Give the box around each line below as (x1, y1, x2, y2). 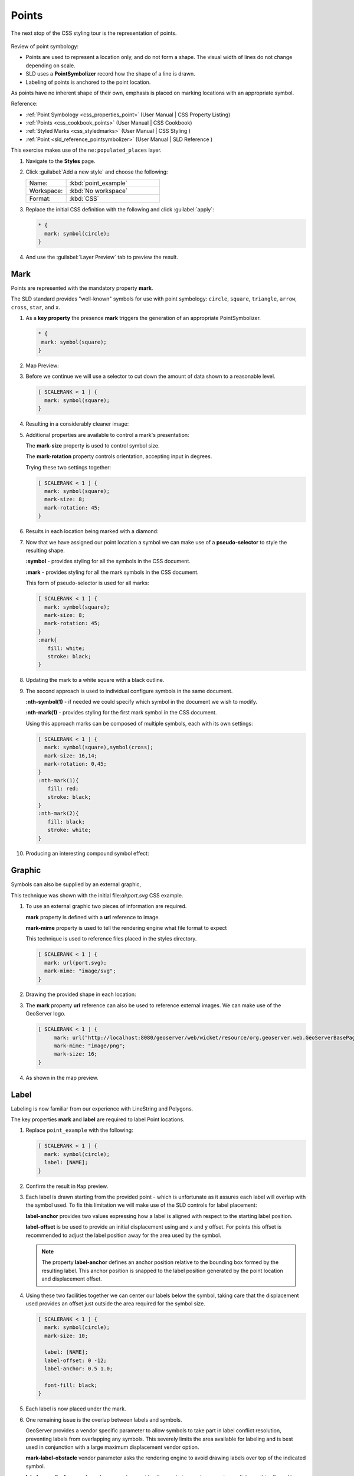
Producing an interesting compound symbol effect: (25, 850, 149, 857)
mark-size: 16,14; (44, 752, 97, 759)
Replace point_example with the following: (25, 1126, 133, 1134)
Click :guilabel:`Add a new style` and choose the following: (25, 168, 168, 175)
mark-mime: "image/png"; (53, 1043, 126, 1049)
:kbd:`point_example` (69, 179, 128, 187)
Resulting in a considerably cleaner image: (25, 420, 129, 427)
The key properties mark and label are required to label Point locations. (11, 1116, 185, 1123)
